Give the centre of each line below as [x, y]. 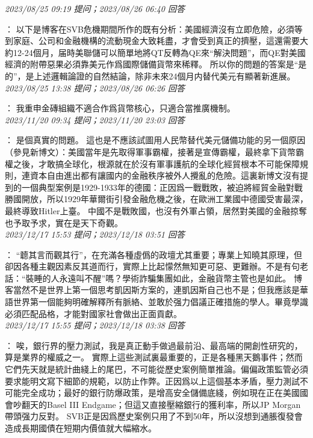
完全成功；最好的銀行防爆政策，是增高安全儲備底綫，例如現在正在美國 [160, 393]
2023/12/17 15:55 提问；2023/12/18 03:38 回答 [95, 325]
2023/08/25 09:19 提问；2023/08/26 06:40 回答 [95, 8]
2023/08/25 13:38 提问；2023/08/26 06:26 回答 [95, 88]
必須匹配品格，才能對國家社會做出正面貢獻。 [93, 313]
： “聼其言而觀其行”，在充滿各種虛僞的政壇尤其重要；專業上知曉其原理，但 [153, 254]
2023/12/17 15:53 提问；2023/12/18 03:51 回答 [95, 234]
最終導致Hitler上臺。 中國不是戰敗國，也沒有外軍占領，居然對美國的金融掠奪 [156, 210]
